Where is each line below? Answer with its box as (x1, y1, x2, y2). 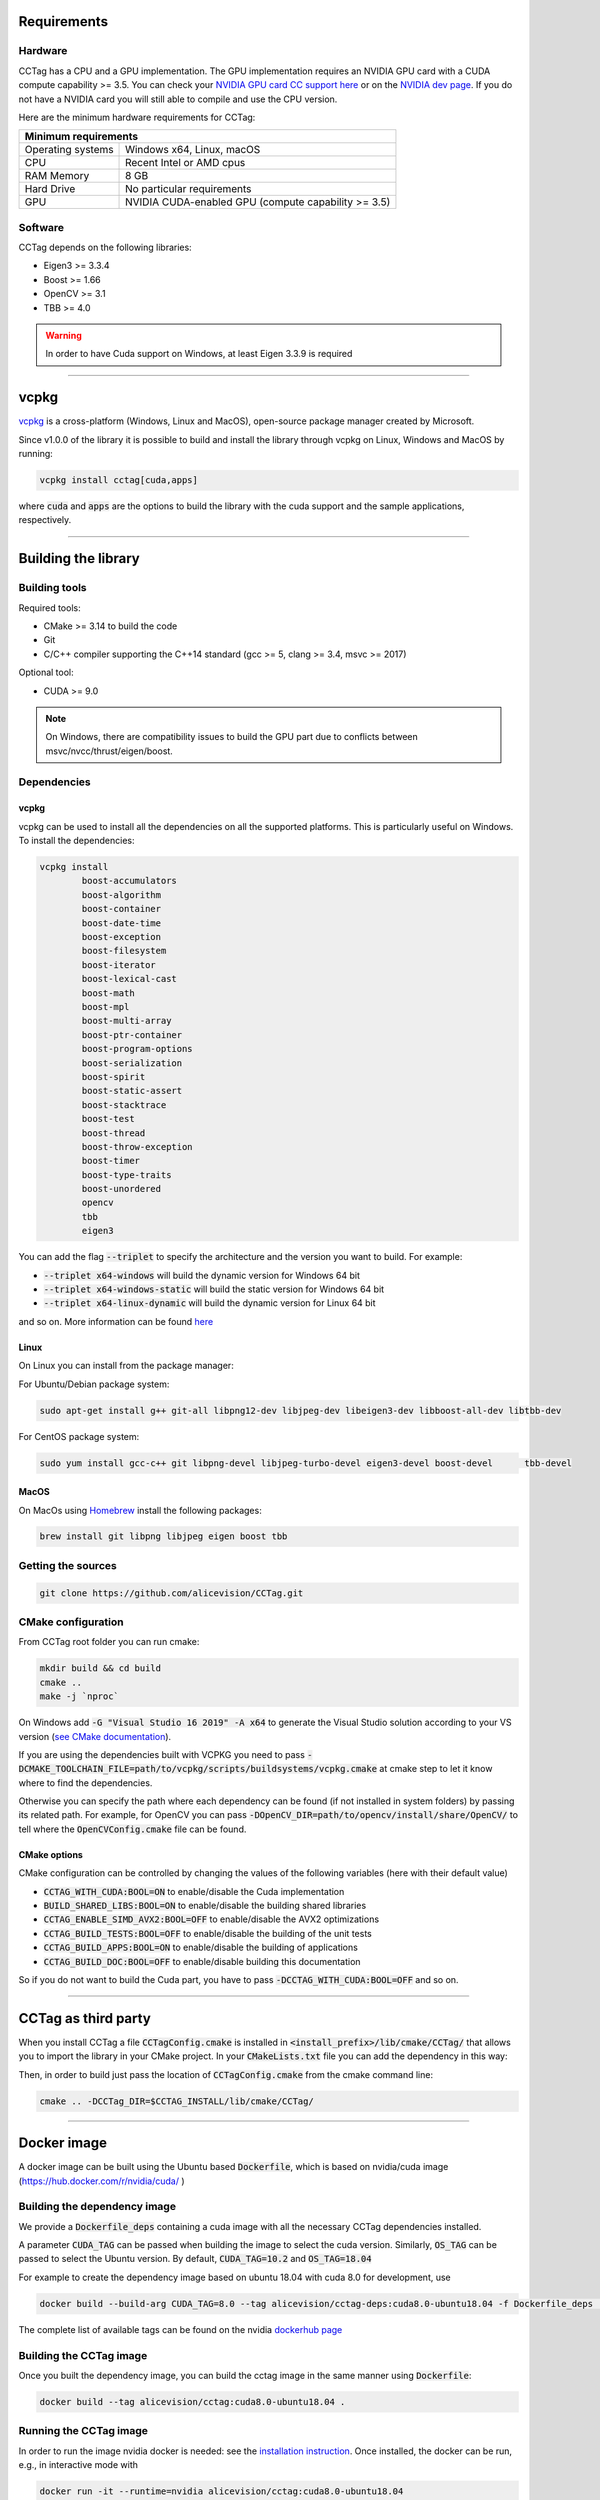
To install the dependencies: (18, 835, 135, 847)
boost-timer (81, 1155, 140, 1167)
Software (18, 220, 65, 234)
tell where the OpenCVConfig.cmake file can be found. (18, 1823, 247, 1835)
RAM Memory (24, 169, 90, 183)
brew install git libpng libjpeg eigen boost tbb (39, 1531, 288, 1542)
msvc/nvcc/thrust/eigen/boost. (45, 745, 174, 757)
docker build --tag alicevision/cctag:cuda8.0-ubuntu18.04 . (39, 2396, 346, 2407)
